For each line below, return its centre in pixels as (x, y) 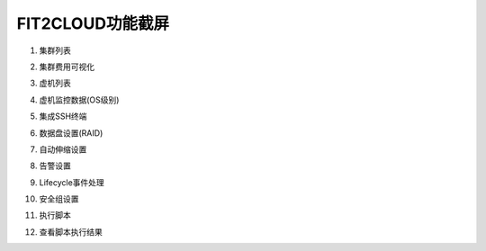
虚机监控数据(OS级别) (79, 100)
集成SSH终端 (63, 116)
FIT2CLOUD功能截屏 (93, 23)
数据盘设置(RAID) (71, 133)
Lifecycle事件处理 (72, 182)
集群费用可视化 (67, 67)
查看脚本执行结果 (71, 232)
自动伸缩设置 (63, 149)
